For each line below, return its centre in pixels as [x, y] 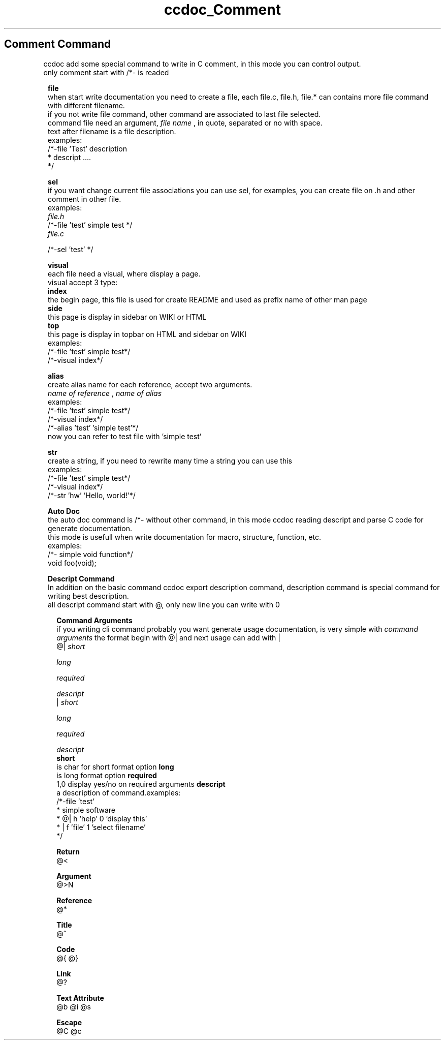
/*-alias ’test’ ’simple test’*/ [93, 427]
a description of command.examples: [119, 792]
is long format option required [107, 775]
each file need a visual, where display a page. [124, 273]
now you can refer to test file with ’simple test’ [125, 436]
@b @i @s [74, 1006]
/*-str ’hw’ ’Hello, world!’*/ [92, 495]
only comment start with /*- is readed [106, 72]
